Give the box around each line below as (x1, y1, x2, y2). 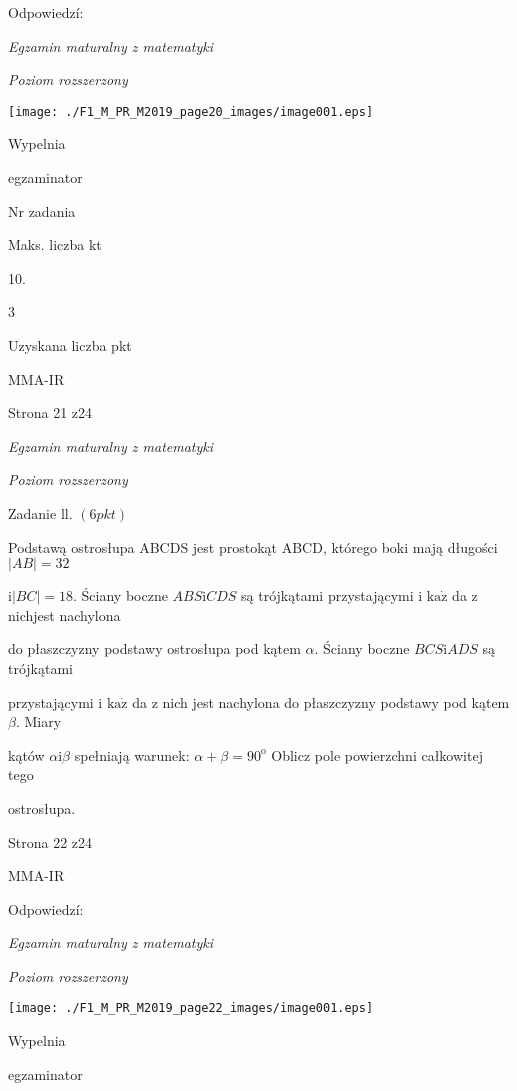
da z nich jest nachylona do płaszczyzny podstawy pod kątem (132, 691, 510, 712)
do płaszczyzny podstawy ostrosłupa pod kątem (8, 638, 301, 659)
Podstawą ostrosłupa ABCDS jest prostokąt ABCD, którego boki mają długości (8, 536, 498, 557)
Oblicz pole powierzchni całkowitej (271, 744, 483, 765)
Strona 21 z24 (8, 402, 93, 423)
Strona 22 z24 (8, 831, 93, 852)
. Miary (15, 711, 62, 732)
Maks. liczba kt (8, 234, 102, 255)
